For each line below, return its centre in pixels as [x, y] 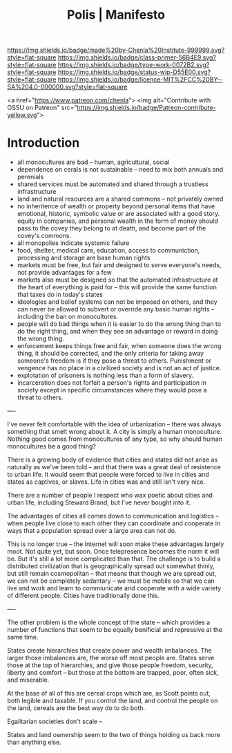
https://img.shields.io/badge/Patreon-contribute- [146, 108]
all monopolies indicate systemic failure [73, 243]
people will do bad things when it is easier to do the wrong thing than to [119, 324]
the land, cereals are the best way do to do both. [76, 708]
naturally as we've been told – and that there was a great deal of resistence [114, 467]
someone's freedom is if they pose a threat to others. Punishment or [114, 361]
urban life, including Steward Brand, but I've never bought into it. [99, 502]
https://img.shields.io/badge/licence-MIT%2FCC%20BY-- [140, 80]
